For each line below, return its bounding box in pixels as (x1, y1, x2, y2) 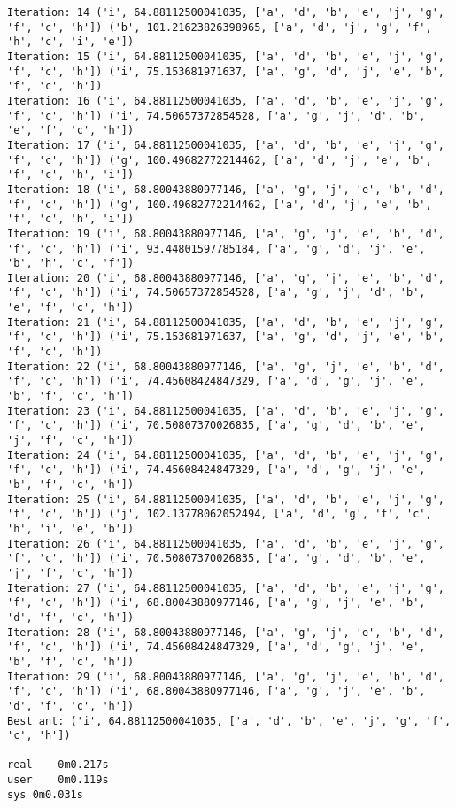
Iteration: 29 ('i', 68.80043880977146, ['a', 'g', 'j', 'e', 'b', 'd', (7, 670, 444, 683)
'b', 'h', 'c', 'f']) (7, 257, 135, 270)
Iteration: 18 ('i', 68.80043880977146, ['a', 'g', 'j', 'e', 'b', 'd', (7, 183, 444, 196)
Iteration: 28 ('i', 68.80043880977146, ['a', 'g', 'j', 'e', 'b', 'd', (7, 625, 444, 639)
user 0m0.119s (7, 773, 109, 787)
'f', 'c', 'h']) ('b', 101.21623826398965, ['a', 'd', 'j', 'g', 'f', (7, 20, 432, 34)
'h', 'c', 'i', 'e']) (7, 35, 135, 49)
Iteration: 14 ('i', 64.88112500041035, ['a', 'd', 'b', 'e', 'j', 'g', (7, 6, 444, 19)
